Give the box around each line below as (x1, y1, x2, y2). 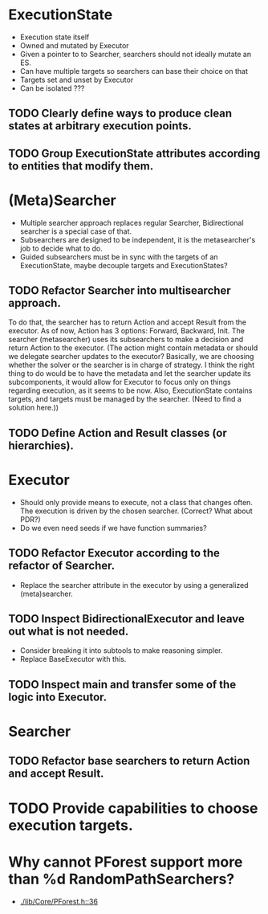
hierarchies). (8, 439, 75, 452)
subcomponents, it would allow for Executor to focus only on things (8, 377, 231, 387)
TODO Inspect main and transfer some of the (8, 677, 237, 692)
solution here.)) (8, 403, 59, 413)
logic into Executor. (8, 690, 108, 704)
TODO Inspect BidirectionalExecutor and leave (8, 612, 245, 626)
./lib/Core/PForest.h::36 (19, 896, 99, 906)
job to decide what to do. (19, 243, 103, 253)
